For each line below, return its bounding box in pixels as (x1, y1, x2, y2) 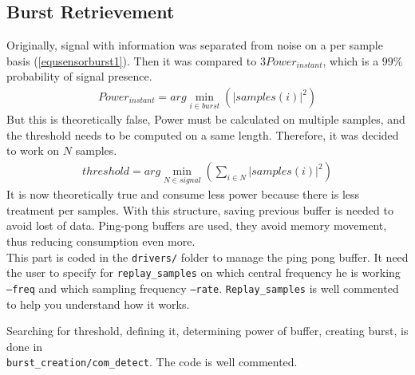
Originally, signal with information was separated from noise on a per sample (6, 37, 383, 53)
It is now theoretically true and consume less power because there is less (6, 186, 360, 203)
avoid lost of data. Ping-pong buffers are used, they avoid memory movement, (6, 217, 387, 234)
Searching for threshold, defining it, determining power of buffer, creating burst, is (6, 322, 409, 339)
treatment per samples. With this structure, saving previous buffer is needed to (6, 201, 393, 218)
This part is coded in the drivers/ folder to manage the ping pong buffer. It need (6, 248, 409, 265)
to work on (6, 142, 60, 159)
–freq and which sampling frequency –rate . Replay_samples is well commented (6, 279, 399, 296)
